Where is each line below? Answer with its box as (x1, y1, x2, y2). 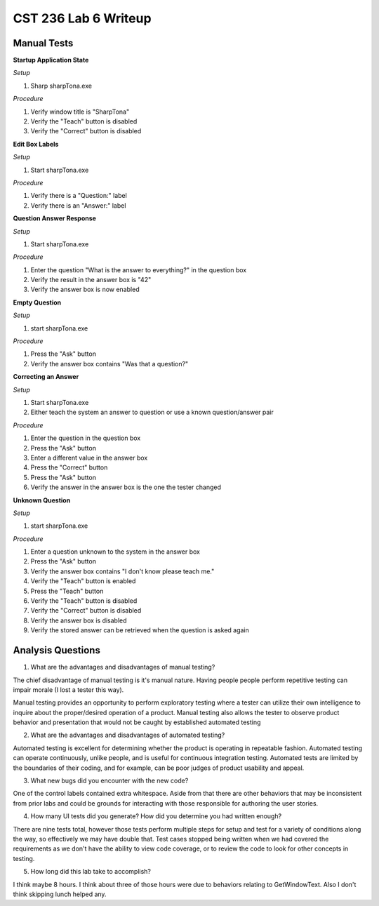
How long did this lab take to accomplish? (30, 867, 151, 876)
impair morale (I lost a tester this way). (13, 685, 124, 694)
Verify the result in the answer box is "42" (30, 276, 152, 284)
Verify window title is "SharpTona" (30, 107, 130, 116)
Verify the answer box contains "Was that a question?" (30, 359, 189, 368)
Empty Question (13, 298, 62, 307)
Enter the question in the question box (30, 434, 141, 442)
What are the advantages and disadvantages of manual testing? (30, 663, 215, 672)
